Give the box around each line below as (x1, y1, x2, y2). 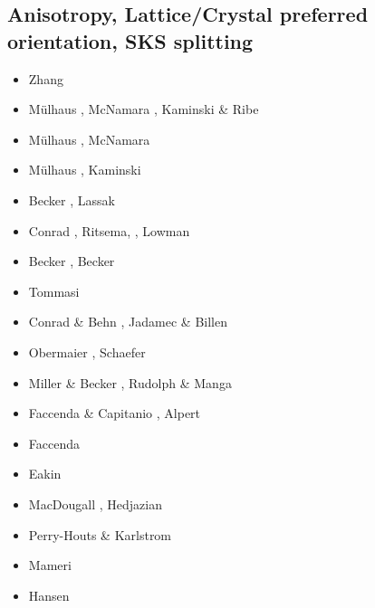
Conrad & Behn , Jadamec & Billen (28, 312, 227, 331)
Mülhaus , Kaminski (28, 160, 141, 179)
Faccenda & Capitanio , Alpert (28, 404, 201, 423)
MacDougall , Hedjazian (28, 494, 163, 513)
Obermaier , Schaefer (28, 342, 146, 361)
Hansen (28, 585, 70, 604)
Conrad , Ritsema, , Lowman (28, 221, 190, 240)
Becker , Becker (28, 252, 115, 271)
